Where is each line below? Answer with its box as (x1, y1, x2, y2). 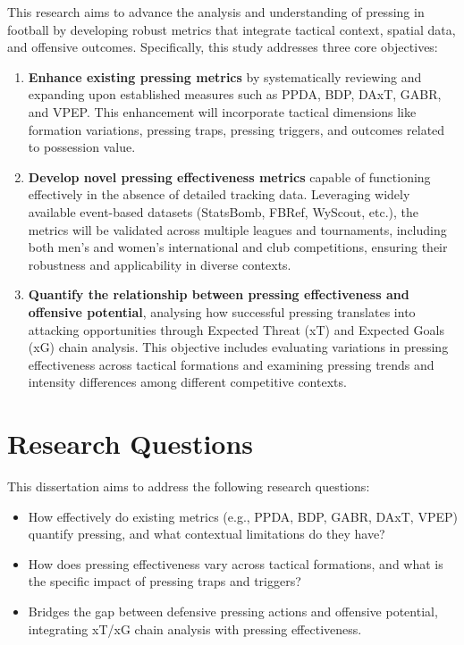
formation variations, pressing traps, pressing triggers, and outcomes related (28, 120, 445, 138)
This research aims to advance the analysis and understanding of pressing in (7, 3, 425, 21)
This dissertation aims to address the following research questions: (7, 477, 370, 495)
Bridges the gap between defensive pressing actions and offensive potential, (28, 601, 438, 620)
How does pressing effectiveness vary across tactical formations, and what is (28, 554, 443, 573)
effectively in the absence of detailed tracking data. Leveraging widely (28, 185, 410, 204)
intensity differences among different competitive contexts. (28, 373, 347, 391)
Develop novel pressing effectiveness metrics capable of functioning (28, 167, 431, 186)
